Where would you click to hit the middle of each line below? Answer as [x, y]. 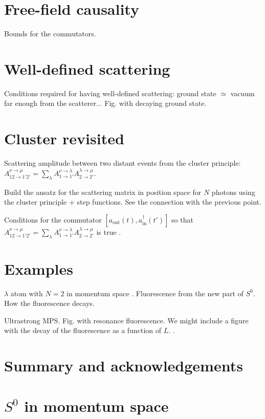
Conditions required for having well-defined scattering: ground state [110, 93]
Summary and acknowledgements [124, 366]
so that [182, 219]
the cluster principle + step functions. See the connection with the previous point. [133, 202]
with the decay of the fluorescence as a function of [83, 330]
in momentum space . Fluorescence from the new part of [155, 293]
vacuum [242, 93]
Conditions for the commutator [53, 219]
